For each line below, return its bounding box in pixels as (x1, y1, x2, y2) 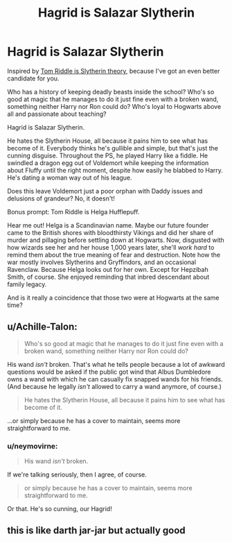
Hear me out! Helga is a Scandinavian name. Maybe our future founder (7, 221, 209, 230)
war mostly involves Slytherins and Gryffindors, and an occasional (7, 258, 196, 266)
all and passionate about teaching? (7, 110, 107, 118)
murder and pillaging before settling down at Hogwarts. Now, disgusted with (7, 236, 225, 244)
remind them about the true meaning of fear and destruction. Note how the (7, 250, 221, 259)
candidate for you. (7, 74, 60, 83)
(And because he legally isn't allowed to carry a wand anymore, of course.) (7, 382, 222, 390)
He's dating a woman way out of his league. (7, 173, 133, 182)
